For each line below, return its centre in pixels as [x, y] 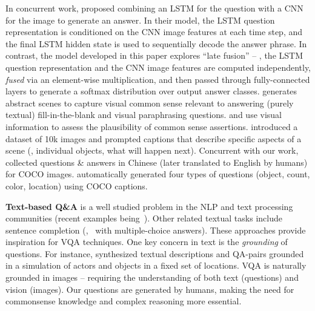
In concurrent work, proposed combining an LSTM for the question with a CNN [154, 8]
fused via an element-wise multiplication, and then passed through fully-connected [158, 79]
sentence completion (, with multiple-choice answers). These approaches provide [156, 230]
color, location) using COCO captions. [77, 185]
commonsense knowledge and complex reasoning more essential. [124, 301]
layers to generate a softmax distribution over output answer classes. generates [151, 91]
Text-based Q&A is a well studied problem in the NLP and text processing [149, 206]
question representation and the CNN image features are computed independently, [158, 67]
